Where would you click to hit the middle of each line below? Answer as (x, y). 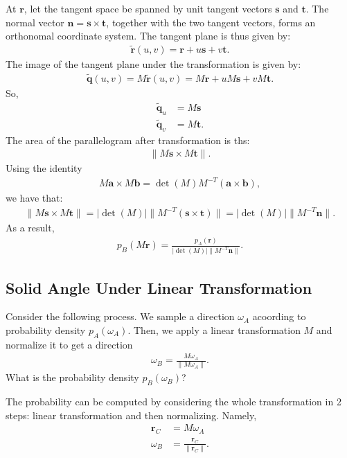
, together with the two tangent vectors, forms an (211, 22)
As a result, (30, 228)
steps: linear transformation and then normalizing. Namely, (131, 415)
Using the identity (44, 168)
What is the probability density (72, 377)
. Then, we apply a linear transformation (214, 330)
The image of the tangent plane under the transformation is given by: (153, 64)
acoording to (279, 316)
